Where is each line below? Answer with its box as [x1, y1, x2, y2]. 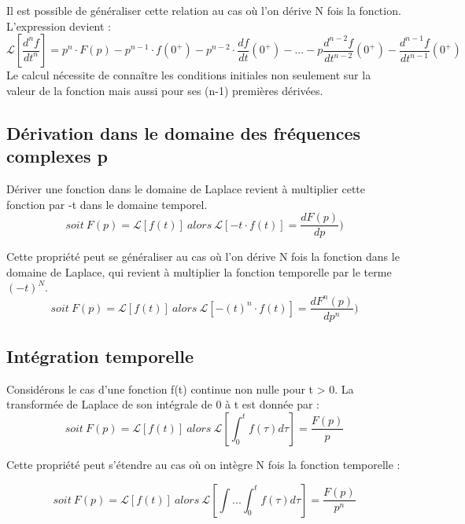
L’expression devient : [6, 17, 111, 34]
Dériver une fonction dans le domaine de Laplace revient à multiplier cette [6, 180, 365, 196]
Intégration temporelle [6, 343, 194, 368]
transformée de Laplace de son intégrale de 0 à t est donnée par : [6, 396, 319, 412]
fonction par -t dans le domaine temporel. [6, 196, 208, 212]
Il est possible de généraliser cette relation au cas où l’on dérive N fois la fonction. [6, 2, 401, 18]
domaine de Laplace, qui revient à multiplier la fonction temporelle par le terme [6, 263, 392, 280]
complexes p [6, 144, 108, 168]
